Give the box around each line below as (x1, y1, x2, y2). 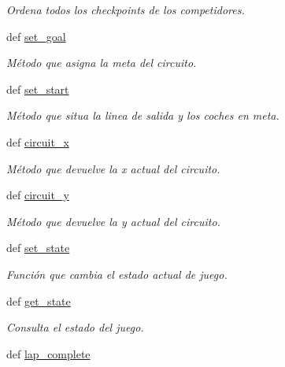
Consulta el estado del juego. (6, 319, 144, 335)
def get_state (6, 292, 71, 309)
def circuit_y (6, 187, 69, 203)
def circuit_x (6, 133, 69, 150)
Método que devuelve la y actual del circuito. (6, 213, 220, 229)
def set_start (6, 80, 69, 97)
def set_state (6, 239, 70, 256)
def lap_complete (6, 345, 91, 361)
